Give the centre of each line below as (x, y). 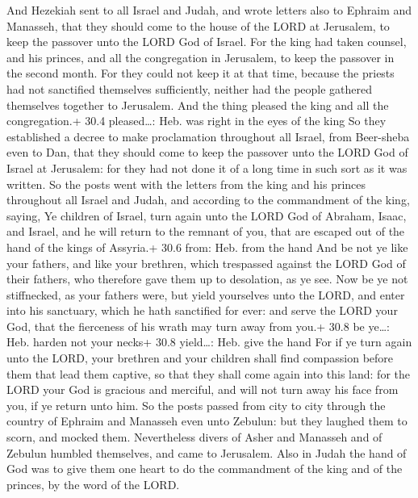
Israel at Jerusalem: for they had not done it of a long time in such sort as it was (207, 167)
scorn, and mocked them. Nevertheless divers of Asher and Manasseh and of (194, 437)
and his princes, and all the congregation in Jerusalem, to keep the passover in (201, 57)
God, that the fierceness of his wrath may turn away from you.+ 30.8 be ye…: (198, 326)
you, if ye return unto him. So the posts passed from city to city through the (196, 405)
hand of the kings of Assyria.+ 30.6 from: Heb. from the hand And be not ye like (207, 247)
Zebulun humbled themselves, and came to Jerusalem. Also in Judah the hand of (207, 452)
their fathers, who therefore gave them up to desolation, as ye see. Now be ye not (207, 279)
